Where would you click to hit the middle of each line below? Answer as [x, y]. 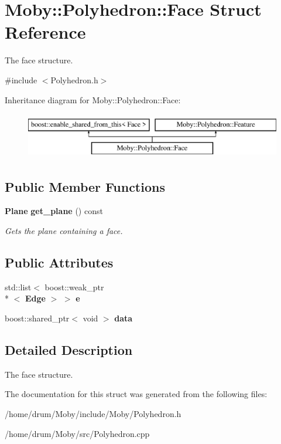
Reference [45, 32]
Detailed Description [69, 350]
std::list [18, 287]
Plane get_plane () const [54, 211]
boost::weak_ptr [74, 287]
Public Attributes [59, 262]
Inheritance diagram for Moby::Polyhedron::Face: [93, 99]
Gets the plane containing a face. [64, 231]
